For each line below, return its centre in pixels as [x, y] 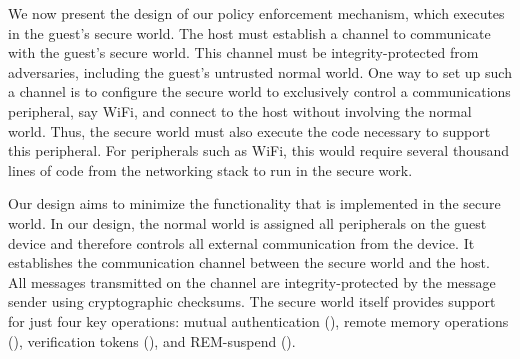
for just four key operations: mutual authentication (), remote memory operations [258, 320]
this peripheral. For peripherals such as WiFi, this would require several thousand [259, 150]
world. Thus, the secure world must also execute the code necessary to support [249, 130]
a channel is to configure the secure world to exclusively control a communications [259, 91]
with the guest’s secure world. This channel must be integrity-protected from [243, 52]
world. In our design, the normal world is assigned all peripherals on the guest [247, 222]
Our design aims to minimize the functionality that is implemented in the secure [254, 203]
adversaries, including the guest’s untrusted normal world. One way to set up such [260, 71]
